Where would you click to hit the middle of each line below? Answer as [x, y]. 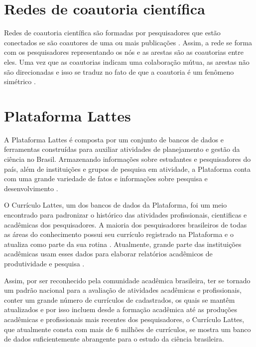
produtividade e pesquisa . [44, 263]
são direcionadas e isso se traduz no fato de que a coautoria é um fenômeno [119, 71]
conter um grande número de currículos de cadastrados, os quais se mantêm [120, 299]
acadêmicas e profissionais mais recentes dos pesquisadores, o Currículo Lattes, [124, 319]
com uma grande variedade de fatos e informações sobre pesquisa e [106, 178]
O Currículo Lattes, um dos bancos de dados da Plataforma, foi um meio [116, 205]
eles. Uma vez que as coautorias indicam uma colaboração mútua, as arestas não [127, 61]
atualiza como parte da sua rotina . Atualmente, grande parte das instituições [123, 244]
